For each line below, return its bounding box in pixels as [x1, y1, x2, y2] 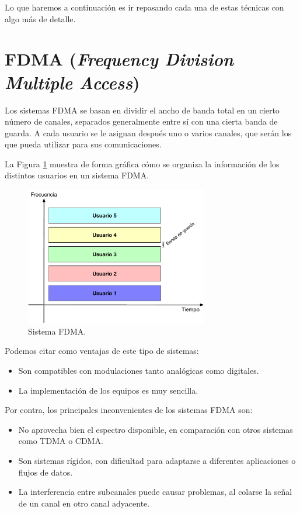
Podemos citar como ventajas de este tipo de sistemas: [5, 345, 199, 357]
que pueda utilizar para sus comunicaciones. [5, 138, 162, 150]
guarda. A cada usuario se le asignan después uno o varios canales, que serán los [5, 126, 292, 139]
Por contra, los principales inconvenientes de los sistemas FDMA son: [5, 404, 253, 416]
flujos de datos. [18, 466, 73, 478]
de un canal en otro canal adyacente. [18, 497, 150, 509]
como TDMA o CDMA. [18, 435, 103, 447]
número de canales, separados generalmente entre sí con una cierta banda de [5, 115, 278, 128]
